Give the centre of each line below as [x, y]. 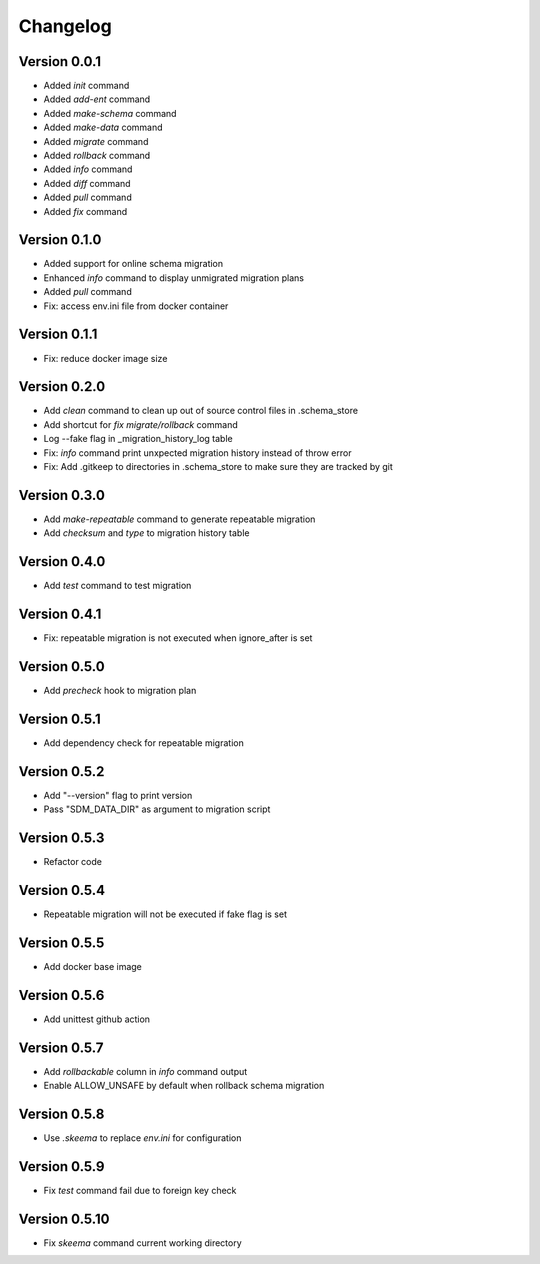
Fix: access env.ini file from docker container [136, 306]
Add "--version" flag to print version [118, 795]
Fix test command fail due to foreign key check [140, 1190]
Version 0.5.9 [61, 1166]
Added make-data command [103, 127]
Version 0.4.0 [62, 561]
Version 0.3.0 [61, 495]
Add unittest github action [96, 1019]
